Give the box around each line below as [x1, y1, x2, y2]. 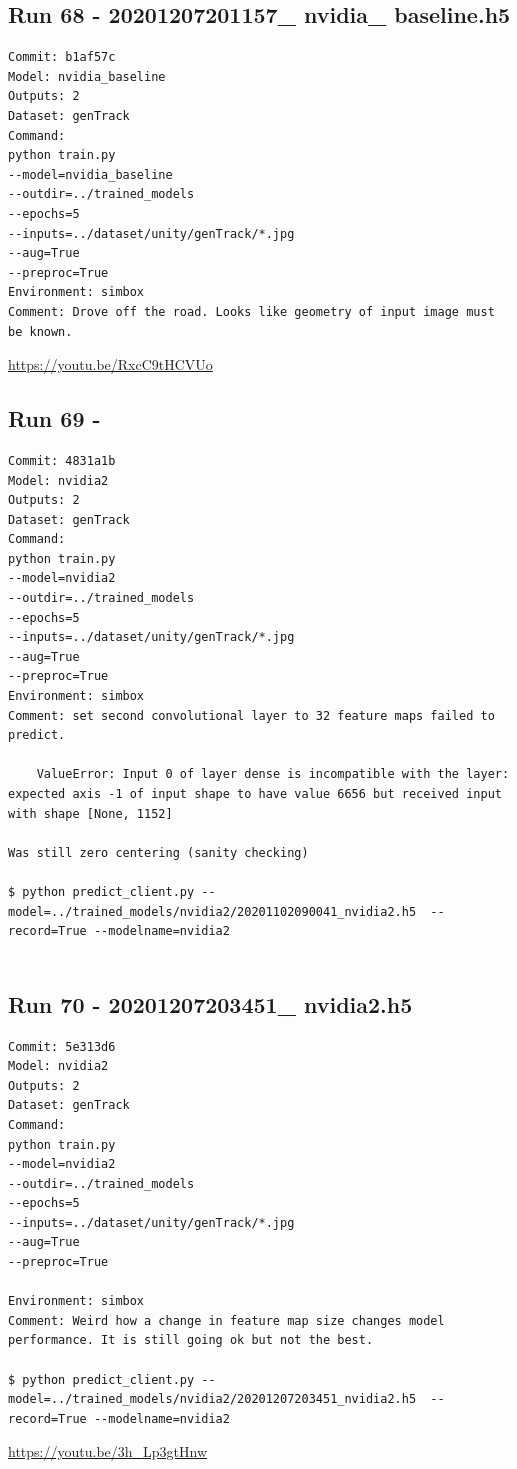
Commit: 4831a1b [8, 453, 116, 468]
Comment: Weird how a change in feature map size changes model [8, 1313, 445, 1328]
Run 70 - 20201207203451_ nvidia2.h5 [8, 988, 413, 1019]
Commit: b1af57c [8, 50, 116, 65]
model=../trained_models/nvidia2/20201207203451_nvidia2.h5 [8, 1392, 417, 1407]
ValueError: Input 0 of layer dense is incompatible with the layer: [36, 767, 510, 782]
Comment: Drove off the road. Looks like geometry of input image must [8, 304, 495, 319]
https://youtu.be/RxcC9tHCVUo [8, 354, 213, 375]
